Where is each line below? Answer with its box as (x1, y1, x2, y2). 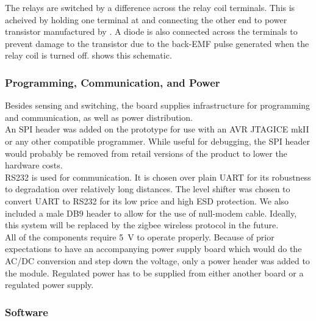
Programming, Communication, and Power (5, 74, 220, 90)
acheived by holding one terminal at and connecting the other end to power (5, 13, 287, 26)
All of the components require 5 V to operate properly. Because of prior (5, 230, 275, 243)
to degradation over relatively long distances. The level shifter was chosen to (5, 182, 290, 195)
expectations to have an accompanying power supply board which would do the (5, 242, 302, 255)
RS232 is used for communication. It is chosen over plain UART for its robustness (5, 170, 311, 183)
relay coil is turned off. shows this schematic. (5, 49, 172, 62)
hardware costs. (5, 159, 63, 171)
